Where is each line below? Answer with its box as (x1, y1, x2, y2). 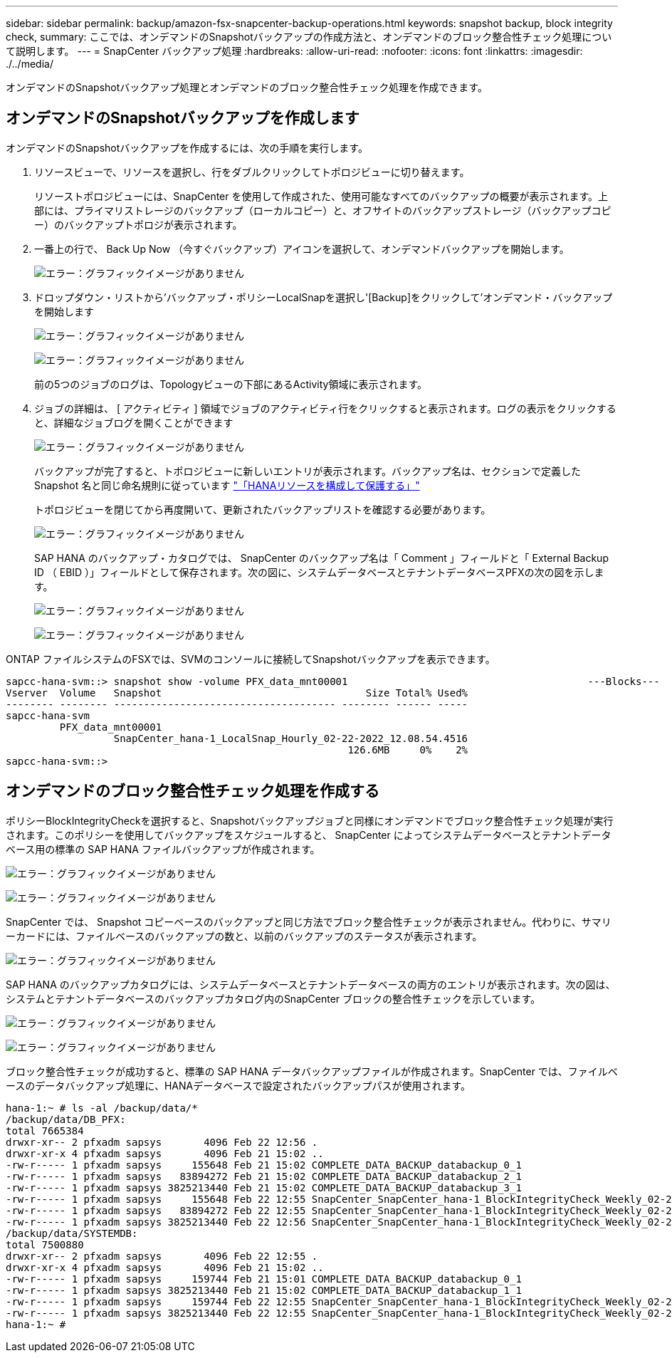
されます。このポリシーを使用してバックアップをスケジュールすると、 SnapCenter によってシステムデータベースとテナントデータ (6, 828, 611, 841)
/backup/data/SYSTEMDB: (6, 1227, 138, 1239)
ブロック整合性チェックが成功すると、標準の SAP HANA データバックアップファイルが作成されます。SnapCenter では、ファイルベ (6, 1065, 618, 1077)
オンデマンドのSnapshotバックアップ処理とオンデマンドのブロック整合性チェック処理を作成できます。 (6, 81, 488, 93)
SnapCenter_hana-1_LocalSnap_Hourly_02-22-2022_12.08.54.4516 (113, 732, 468, 744)
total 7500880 (6, 1238, 84, 1250)
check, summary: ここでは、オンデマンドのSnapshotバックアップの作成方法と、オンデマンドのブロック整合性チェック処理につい (6, 31, 612, 43)
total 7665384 (6, 1124, 84, 1137)
